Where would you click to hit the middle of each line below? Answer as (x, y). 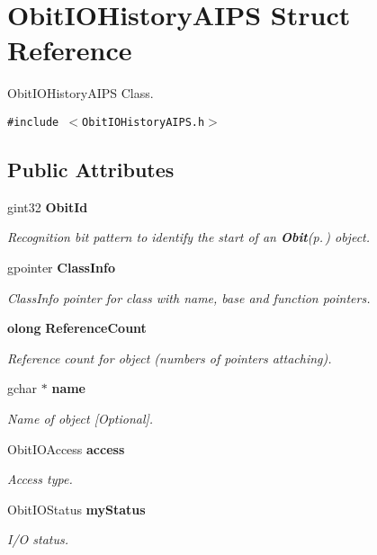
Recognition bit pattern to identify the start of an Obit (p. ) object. (189, 237)
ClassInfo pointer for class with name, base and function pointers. (189, 297)
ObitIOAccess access (66, 448)
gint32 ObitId (48, 206)
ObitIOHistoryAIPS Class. (81, 93)
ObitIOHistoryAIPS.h (144, 122)
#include (33, 122)
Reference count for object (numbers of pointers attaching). (170, 358)
